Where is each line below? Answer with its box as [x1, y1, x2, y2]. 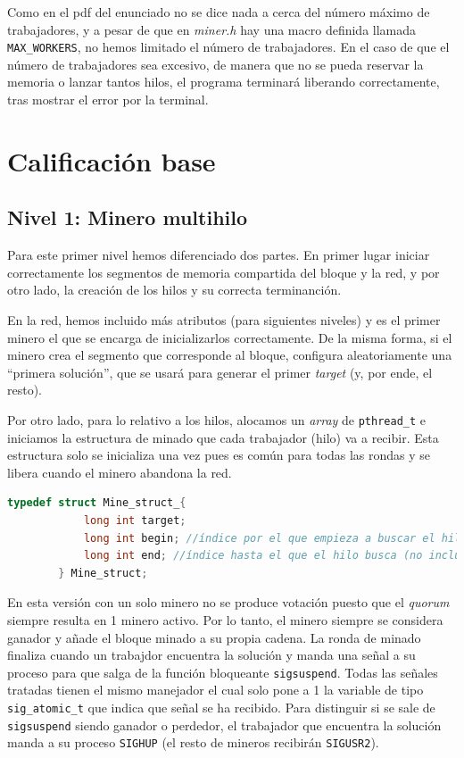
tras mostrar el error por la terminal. [7, 90, 209, 109]
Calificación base [7, 142, 216, 179]
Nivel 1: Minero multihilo [7, 204, 248, 231]
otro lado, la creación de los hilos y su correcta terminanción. [7, 280, 342, 299]
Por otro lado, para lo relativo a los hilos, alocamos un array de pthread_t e [7, 410, 427, 429]
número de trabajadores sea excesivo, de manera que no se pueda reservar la [7, 54, 424, 73]
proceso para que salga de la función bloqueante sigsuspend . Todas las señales [7, 662, 438, 681]
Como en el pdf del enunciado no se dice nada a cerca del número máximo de [7, 3, 430, 21]
